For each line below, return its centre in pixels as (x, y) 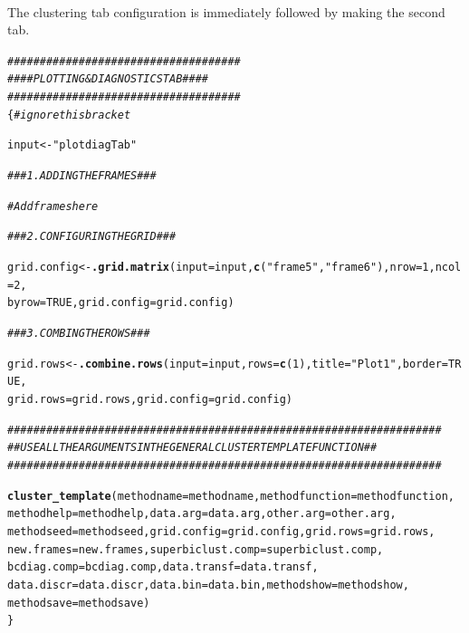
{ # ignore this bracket (69, 115)
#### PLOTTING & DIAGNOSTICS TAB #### (108, 79)
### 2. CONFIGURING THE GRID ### (92, 237)
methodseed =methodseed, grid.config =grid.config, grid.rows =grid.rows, (221, 531)
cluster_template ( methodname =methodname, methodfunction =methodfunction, (231, 496)
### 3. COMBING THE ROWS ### (79, 333)
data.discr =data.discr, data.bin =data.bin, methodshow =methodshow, (208, 585)
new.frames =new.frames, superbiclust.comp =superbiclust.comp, (196, 549)
